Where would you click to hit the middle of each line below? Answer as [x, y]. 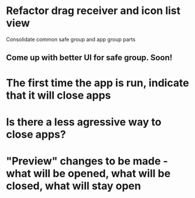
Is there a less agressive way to [84, 122]
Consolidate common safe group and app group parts [71, 39]
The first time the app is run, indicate [97, 83]
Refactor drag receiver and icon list [93, 11]
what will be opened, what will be [88, 173]
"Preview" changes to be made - [87, 161]
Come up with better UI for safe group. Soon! [89, 58]
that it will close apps [59, 95]
